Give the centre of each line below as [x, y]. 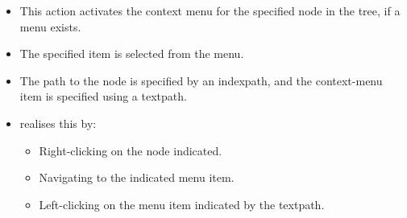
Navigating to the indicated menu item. [137, 177]
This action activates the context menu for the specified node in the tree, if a [210, 10]
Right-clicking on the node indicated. [131, 150]
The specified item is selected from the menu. [132, 53]
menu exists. [50, 26]
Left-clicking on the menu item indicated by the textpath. [182, 204]
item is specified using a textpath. [103, 96]
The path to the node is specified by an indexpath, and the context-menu [201, 80]
